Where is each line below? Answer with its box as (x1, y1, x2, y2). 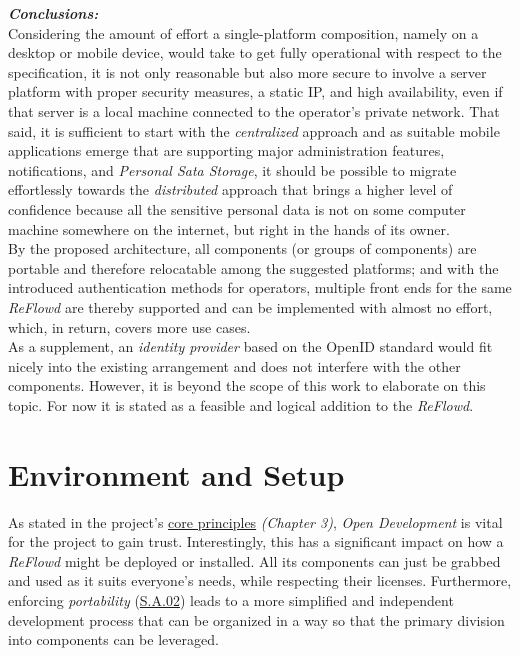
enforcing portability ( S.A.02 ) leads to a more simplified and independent (8, 589, 454, 610)
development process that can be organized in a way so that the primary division (8, 609, 505, 630)
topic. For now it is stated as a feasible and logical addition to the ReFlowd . (8, 394, 474, 415)
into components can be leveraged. (8, 629, 219, 650)
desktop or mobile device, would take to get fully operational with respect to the (8, 42, 502, 63)
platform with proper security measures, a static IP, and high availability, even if (8, 81, 503, 102)
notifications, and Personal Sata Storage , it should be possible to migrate (8, 159, 457, 180)
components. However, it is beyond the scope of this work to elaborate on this (8, 375, 486, 396)
